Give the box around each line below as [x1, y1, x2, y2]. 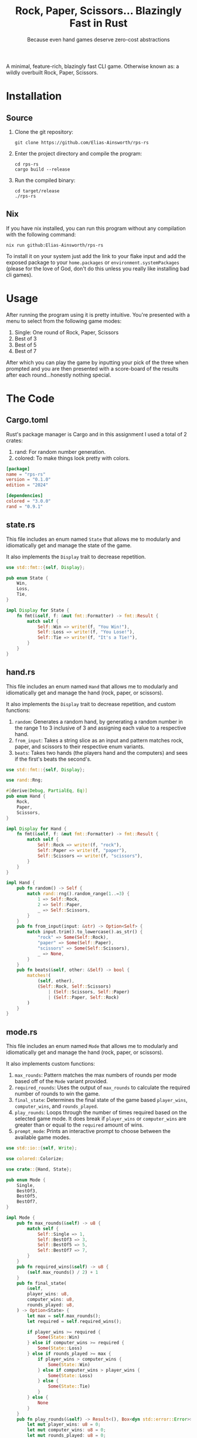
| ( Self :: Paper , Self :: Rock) [47, 994, 119, 1001]
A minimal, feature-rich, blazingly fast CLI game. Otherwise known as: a [6, 63, 179, 70]
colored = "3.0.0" [6, 498, 51, 504]
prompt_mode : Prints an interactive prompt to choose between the [14, 1128, 171, 1135]
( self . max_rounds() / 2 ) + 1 [27, 1269, 98, 1275]
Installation [6, 90, 62, 103]
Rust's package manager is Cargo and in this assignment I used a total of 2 [6, 430, 188, 437]
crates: [6, 437, 23, 444]
